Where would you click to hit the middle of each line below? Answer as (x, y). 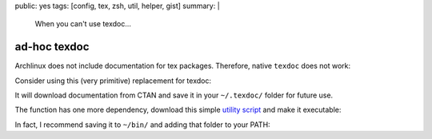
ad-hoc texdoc (52, 47)
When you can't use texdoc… (83, 24)
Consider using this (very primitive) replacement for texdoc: (113, 81)
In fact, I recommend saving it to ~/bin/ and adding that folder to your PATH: (143, 125)
